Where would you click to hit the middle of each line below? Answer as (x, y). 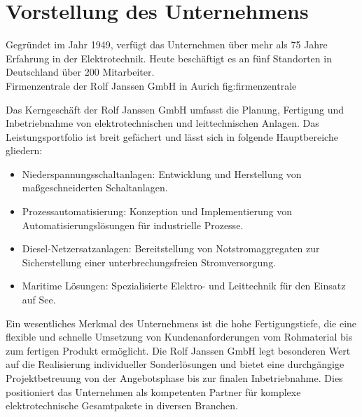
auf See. (39, 300)
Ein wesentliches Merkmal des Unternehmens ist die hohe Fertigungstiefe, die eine (181, 323)
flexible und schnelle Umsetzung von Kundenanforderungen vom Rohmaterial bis (179, 337)
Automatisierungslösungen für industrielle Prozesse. (133, 225)
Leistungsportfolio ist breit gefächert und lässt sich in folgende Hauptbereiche (172, 136)
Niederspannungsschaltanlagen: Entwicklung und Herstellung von (162, 173)
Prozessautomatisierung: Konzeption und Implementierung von (157, 211)
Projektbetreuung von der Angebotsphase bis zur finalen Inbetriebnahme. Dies (174, 378)
